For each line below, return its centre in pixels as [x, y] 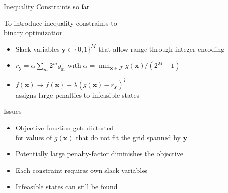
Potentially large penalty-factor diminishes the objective [99, 154]
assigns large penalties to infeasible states [77, 95]
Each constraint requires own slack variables [81, 170]
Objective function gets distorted [65, 128]
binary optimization [34, 32]
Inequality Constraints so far [47, 6]
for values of [34, 137]
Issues [13, 111]
